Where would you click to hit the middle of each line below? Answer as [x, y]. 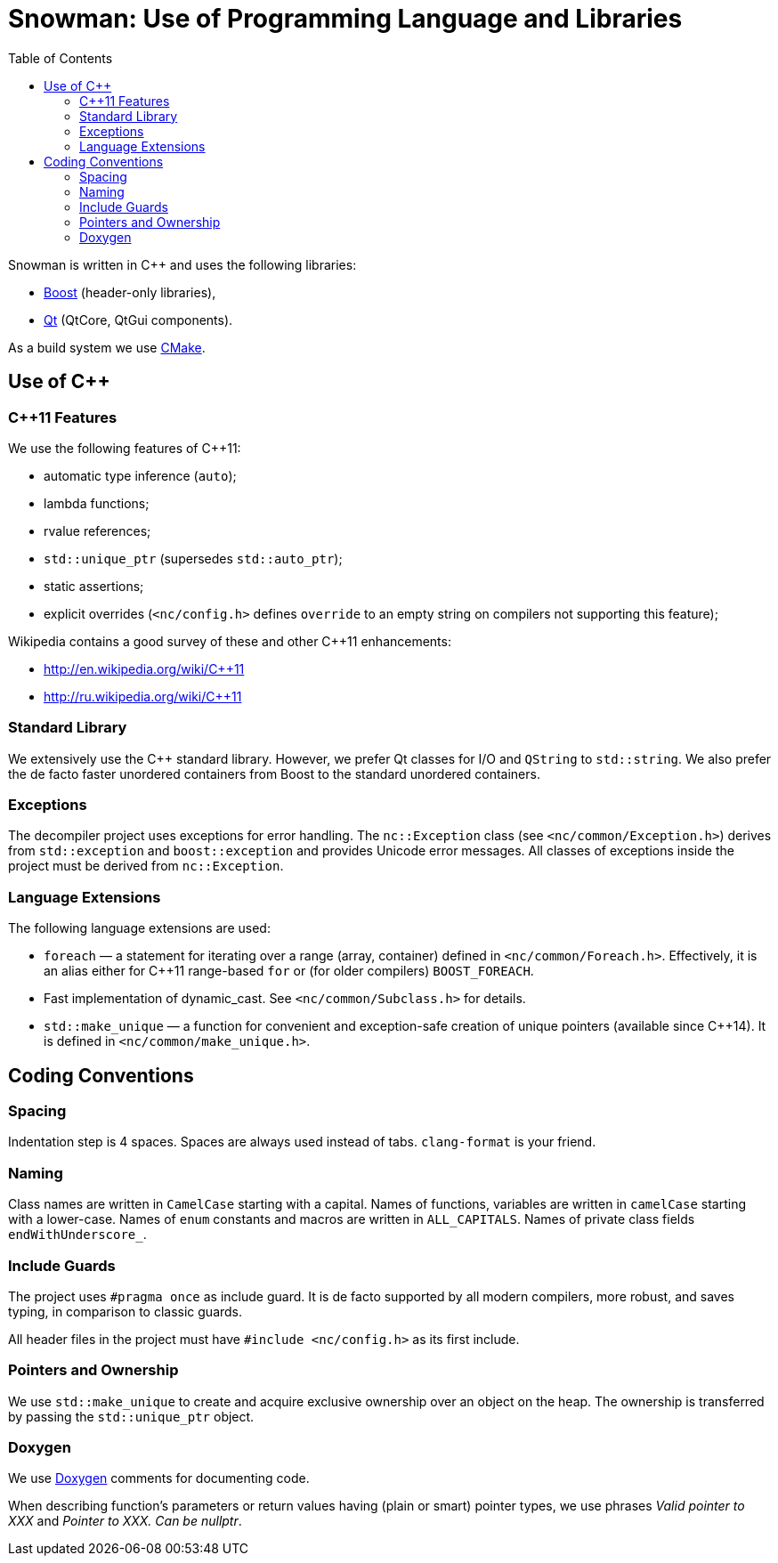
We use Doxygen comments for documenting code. [159, 1478]
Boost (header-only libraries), [130, 292]
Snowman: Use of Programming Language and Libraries [345, 19]
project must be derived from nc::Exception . [146, 866]
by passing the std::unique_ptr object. [131, 1416]
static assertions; [94, 586]
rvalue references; [97, 530]
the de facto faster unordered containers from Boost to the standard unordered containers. [274, 773]
